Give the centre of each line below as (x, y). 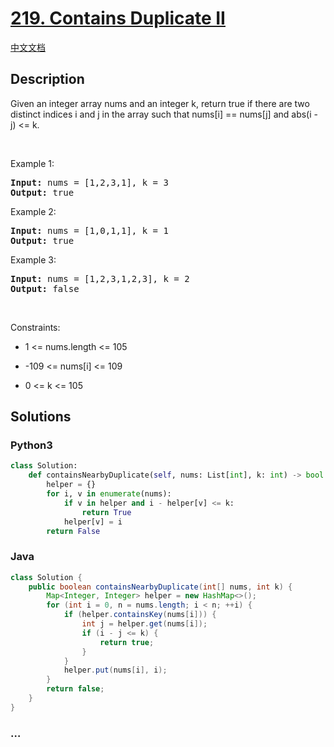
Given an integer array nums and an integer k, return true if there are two (160, 103)
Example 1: (32, 163)
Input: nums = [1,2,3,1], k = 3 (89, 182)
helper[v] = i (93, 522)
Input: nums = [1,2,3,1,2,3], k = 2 (100, 278)
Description (47, 79)
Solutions (41, 417)
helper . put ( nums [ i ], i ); (115, 670)
